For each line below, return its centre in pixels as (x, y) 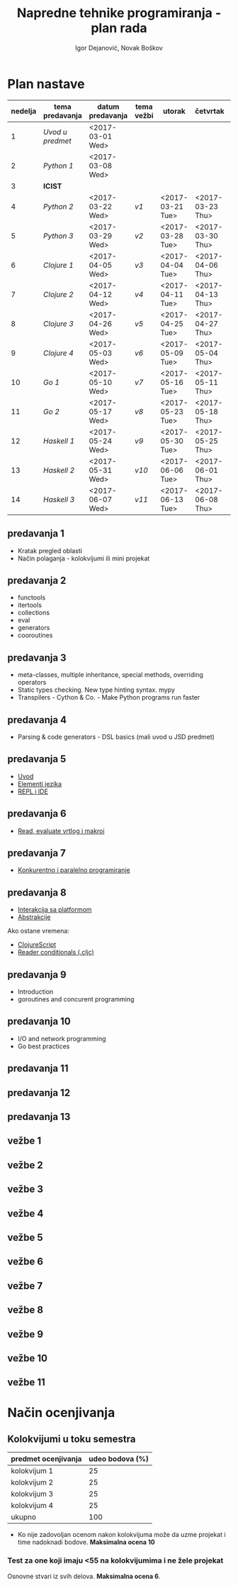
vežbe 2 (25, 1165)
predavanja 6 (37, 814)
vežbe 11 (27, 1383)
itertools (30, 605)
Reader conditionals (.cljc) (56, 952)
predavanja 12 (39, 1093)
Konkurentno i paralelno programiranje (74, 870)
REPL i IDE (33, 791)
